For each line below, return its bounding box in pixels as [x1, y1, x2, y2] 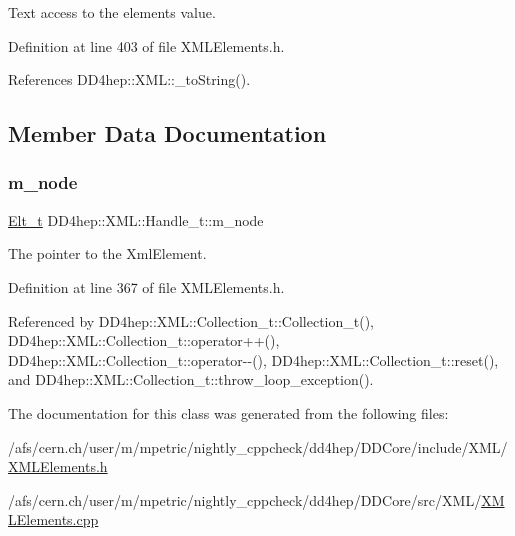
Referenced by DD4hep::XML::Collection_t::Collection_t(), [8, 310, 375, 331]
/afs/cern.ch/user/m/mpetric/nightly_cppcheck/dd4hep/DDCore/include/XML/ [8, 436, 508, 457]
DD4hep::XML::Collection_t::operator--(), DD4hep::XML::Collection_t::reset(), [8, 349, 499, 370]
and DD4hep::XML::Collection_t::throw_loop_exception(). [8, 369, 374, 390]
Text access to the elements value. [8, 2, 216, 22]
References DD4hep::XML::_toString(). [8, 69, 251, 90]
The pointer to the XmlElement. [8, 243, 207, 264]
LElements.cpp [8, 509, 99, 530]
